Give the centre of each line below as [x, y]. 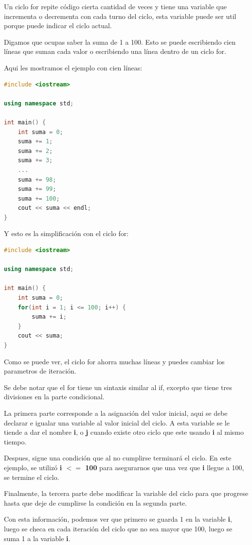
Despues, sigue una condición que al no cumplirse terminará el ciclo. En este [118, 458]
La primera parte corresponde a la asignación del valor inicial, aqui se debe [116, 413]
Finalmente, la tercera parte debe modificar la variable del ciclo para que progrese [126, 493]
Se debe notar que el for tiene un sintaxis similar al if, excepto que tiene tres [118, 387]
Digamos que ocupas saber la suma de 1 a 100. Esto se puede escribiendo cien [120, 42]
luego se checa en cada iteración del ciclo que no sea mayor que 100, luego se [118, 528]
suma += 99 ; [37, 189]
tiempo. [15, 441]
